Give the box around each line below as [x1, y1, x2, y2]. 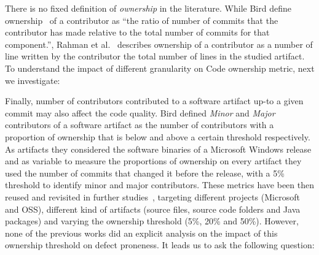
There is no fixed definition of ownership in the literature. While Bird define [5, 2, 291, 14]
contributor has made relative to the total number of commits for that [5, 26, 270, 39]
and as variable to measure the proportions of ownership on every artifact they [5, 154, 302, 167]
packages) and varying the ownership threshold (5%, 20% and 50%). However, [5, 215, 299, 227]
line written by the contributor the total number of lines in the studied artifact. [5, 50, 305, 63]
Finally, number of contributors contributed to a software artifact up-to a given [5, 94, 304, 107]
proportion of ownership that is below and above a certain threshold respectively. [5, 130, 310, 143]
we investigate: [5, 74, 60, 86]
